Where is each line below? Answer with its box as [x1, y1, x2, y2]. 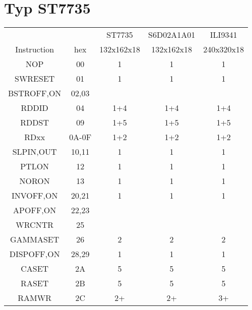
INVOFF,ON [11, 190, 58, 202]
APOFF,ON [13, 204, 56, 216]
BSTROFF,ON [8, 87, 61, 99]
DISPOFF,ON [9, 248, 60, 260]
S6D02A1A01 [148, 29, 196, 41]
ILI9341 [210, 29, 237, 41]
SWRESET [14, 73, 55, 85]
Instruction [15, 43, 54, 55]
